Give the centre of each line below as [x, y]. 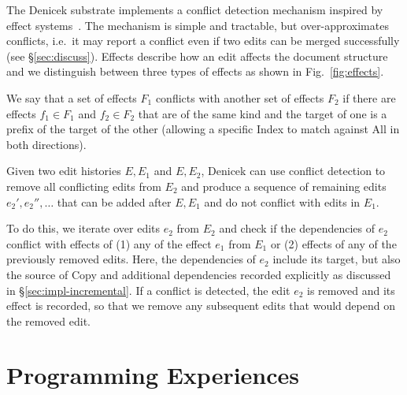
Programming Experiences [153, 375]
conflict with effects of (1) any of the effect [109, 243]
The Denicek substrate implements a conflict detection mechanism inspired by [195, 9]
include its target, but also [337, 259]
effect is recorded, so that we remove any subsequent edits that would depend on [201, 306]
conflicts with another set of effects [240, 97]
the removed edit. [48, 320]
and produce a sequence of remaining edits [284, 186]
